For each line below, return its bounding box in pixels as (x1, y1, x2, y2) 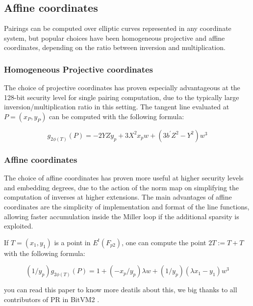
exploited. (4, 221, 33, 231)
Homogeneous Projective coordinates (4, 63, 153, 75)
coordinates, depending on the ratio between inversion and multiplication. (4, 42, 226, 52)
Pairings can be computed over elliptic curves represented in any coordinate (4, 23, 231, 33)
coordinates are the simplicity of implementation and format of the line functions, (4, 201, 250, 211)
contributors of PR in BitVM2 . (4, 294, 100, 304)
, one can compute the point (121, 237, 206, 247)
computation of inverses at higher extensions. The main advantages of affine (4, 192, 232, 202)
